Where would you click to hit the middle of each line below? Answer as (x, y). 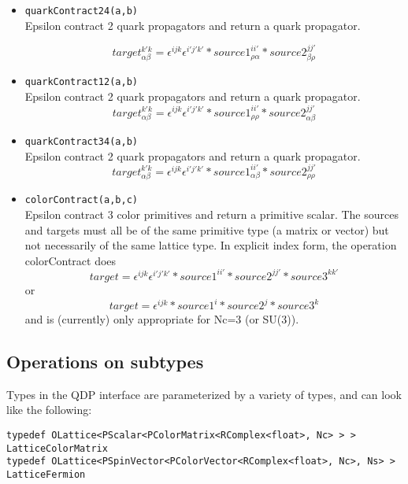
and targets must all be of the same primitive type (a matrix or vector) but (207, 229)
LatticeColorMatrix (57, 448)
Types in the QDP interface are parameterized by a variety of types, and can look (204, 394)
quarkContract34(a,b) (81, 141)
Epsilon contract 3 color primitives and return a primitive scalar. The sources (211, 214)
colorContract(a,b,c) (81, 200)
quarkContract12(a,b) (81, 82)
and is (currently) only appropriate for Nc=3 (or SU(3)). (162, 319)
